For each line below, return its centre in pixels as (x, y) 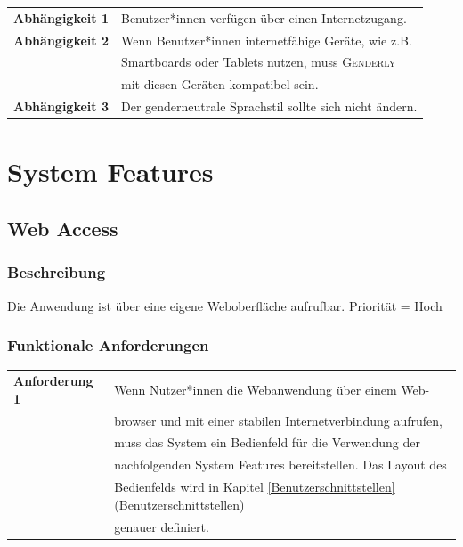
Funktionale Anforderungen (108, 345)
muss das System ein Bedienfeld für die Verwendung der (267, 442)
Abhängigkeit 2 (61, 40)
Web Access (63, 228)
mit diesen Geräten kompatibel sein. (219, 84)
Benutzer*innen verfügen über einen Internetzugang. (264, 17)
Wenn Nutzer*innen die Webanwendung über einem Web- (272, 389)
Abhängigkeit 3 (61, 106)
